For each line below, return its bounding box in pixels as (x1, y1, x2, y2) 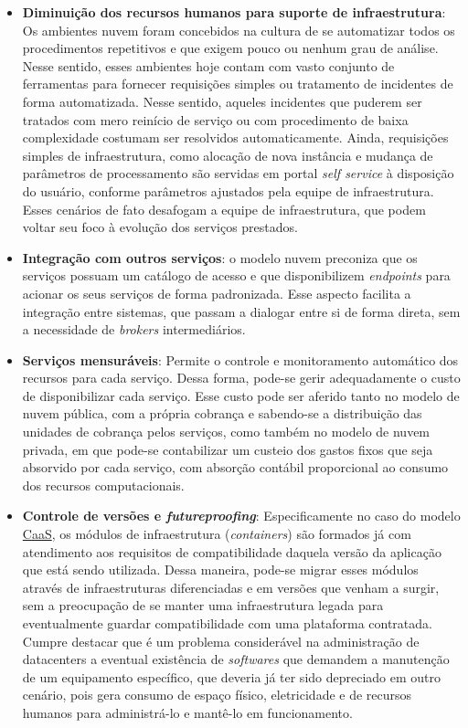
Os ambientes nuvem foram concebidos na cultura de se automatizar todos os (22, 20, 455, 39)
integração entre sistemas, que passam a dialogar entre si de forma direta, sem (22, 301, 461, 321)
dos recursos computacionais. (22, 475, 185, 494)
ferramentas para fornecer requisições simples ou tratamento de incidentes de (22, 74, 453, 93)
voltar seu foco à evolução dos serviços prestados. (22, 217, 298, 237)
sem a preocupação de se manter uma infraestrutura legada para (22, 596, 384, 615)
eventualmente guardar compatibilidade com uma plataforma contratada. (22, 614, 432, 632)
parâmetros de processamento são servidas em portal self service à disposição (22, 164, 454, 183)
